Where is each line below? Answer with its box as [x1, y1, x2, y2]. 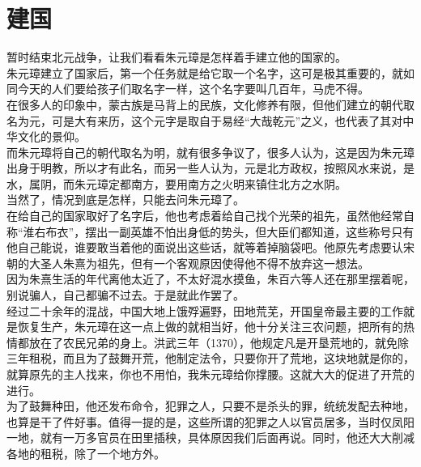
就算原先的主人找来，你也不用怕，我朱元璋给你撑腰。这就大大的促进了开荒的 [6, 366, 415, 382]
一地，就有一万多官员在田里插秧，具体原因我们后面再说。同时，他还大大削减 [6, 429, 415, 446]
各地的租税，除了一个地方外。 [6, 444, 165, 461]
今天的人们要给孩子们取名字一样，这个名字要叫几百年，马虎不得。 [17, 80, 369, 97]
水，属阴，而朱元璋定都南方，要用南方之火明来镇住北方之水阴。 [6, 175, 347, 192]
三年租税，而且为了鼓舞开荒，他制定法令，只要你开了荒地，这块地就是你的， [6, 350, 415, 367]
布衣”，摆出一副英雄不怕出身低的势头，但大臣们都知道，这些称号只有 [45, 223, 415, 240]
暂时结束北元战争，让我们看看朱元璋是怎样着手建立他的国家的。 [6, 49, 347, 66]
